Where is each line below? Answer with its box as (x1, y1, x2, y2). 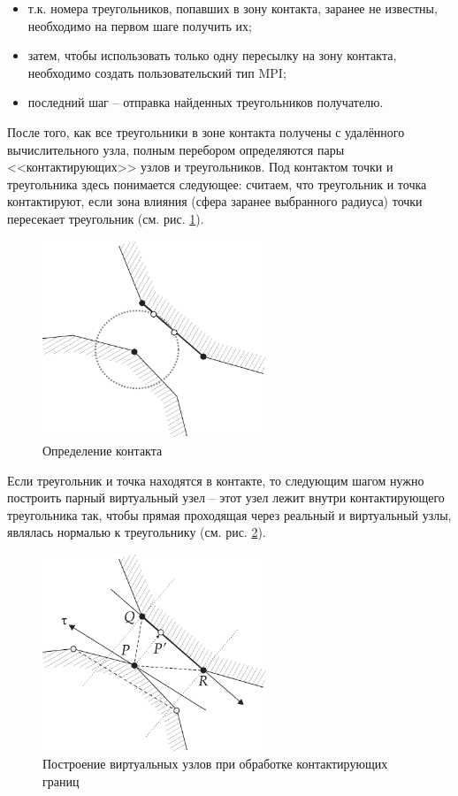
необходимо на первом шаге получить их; (27, 16, 252, 34)
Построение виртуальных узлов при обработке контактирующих (42, 754, 388, 773)
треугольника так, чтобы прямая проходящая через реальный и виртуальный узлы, (7, 505, 452, 524)
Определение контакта (42, 440, 163, 459)
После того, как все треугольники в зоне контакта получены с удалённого (7, 122, 405, 141)
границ (42, 772, 80, 790)
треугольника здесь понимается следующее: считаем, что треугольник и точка (7, 174, 427, 193)
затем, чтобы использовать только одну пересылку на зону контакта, (27, 46, 397, 65)
